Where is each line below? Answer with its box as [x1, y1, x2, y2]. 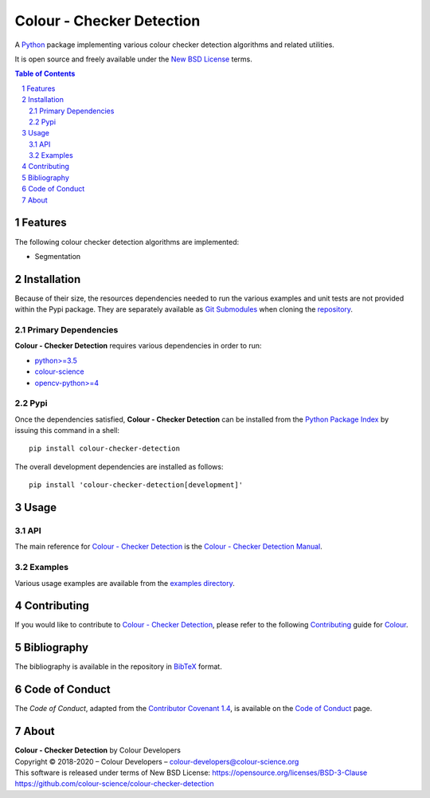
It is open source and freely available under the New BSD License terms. [14, 54, 252, 64]
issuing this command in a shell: [14, 426, 119, 435]
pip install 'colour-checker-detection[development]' [29, 481, 243, 489]
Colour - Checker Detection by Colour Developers [14, 745, 181, 755]
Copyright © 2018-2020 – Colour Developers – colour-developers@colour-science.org [14, 757, 299, 766]
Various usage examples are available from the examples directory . [14, 578, 235, 588]
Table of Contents [14, 69, 76, 79]
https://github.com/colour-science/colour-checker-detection [14, 779, 214, 788]
